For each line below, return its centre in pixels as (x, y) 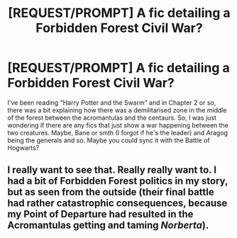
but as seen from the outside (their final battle (111, 192)
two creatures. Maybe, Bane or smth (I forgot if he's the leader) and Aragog (118, 132)
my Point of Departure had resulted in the (100, 214)
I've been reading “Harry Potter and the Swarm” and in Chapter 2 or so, (112, 102)
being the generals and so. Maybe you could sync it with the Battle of (109, 140)
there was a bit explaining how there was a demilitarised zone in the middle (117, 110)
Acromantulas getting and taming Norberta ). (108, 226)
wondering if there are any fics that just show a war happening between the (118, 125)
